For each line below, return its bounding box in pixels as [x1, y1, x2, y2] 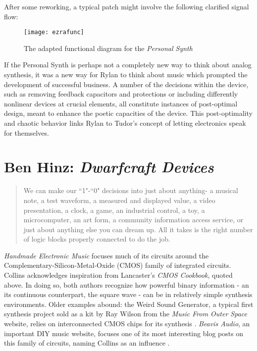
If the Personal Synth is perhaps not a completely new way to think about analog [4, 59, 252, 70]
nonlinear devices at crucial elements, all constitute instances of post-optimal [4, 98, 238, 108]
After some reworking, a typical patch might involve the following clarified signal [4, 1, 249, 11]
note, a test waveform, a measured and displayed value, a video [23, 195, 215, 205]
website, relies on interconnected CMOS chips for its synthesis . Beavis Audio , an [4, 318, 250, 329]
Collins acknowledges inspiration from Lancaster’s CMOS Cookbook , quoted [4, 270, 233, 280]
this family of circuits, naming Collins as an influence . [4, 338, 170, 348]
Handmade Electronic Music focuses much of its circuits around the [4, 250, 209, 260]
